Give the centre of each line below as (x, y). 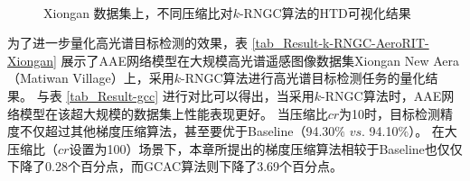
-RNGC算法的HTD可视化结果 (325, 12)
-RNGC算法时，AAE (381, 95)
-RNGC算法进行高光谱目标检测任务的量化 (303, 78)
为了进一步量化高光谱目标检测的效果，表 (127, 43)
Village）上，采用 (123, 78)
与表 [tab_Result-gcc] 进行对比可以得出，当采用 (175, 95)
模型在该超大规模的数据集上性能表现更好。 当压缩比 (174, 113)
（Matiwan (38, 78)
